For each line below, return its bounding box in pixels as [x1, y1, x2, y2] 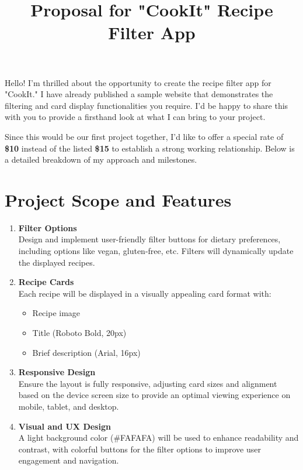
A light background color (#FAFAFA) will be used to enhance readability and [18, 431, 299, 444]
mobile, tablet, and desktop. [18, 400, 119, 412]
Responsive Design [18, 366, 96, 378]
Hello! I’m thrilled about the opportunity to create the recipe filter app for [5, 76, 271, 88]
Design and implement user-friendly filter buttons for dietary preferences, [18, 233, 281, 245]
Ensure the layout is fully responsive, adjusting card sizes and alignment [18, 377, 277, 389]
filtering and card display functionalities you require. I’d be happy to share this [5, 99, 288, 111]
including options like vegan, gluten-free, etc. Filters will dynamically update [18, 245, 294, 257]
